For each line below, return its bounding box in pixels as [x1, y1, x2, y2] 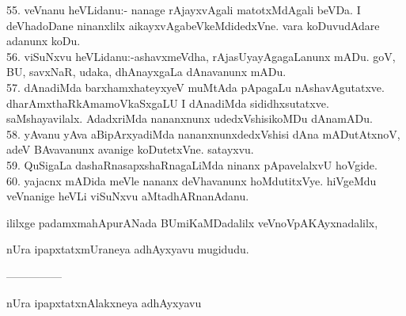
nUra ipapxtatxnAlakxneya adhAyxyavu [6, 294, 202, 310]
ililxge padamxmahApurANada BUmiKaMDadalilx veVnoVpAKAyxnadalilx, [6, 214, 378, 230]
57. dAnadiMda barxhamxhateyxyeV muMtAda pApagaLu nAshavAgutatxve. [6, 78, 385, 95]
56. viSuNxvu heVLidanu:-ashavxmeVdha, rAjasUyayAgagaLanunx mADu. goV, [6, 48, 396, 64]
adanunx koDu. [6, 32, 81, 49]
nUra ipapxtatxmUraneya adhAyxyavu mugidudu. [6, 241, 249, 257]
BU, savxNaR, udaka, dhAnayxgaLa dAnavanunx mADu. [6, 63, 286, 80]
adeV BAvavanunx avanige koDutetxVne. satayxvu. [6, 141, 254, 158]
